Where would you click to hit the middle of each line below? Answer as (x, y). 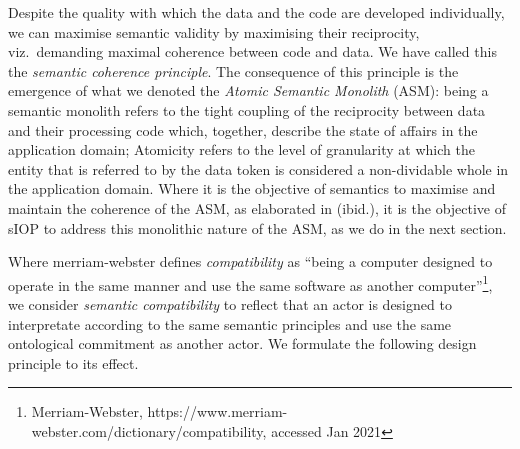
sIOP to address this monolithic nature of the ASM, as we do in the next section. (257, 227)
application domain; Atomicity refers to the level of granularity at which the (241, 149)
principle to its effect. (73, 362)
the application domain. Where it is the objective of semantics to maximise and (252, 188)
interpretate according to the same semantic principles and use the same (230, 323)
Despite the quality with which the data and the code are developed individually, (256, 12)
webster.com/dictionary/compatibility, (149, 430)
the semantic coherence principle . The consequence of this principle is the (233, 70)
